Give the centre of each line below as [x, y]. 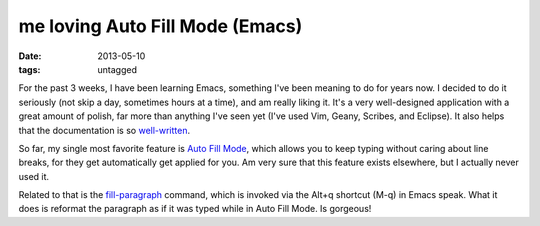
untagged [117, 69]
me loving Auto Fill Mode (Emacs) [160, 26]
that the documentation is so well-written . [104, 130]
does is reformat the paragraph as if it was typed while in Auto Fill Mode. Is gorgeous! [195, 209]
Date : [30, 56]
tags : [29, 69]
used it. [34, 176]
